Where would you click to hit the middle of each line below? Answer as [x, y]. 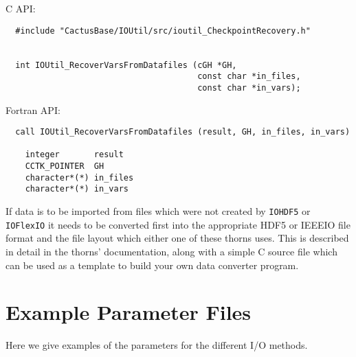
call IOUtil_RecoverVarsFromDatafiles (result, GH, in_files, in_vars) [183, 132]
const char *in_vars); [249, 88]
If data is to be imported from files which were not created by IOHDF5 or [158, 211]
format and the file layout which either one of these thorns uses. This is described [177, 238]
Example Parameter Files [129, 312]
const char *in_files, [249, 77]
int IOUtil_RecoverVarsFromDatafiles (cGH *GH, [126, 65]
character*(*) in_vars [77, 189]
